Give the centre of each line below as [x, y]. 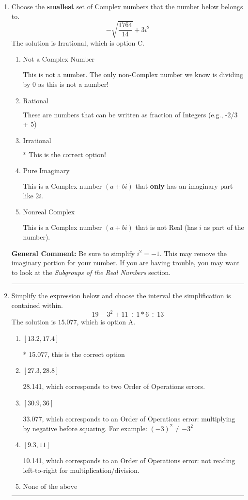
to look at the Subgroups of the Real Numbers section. [91, 272]
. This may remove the [193, 253]
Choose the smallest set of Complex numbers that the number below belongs [127, 6]
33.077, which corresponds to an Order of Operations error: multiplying [129, 418]
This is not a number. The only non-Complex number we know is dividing [133, 74]
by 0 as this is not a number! [66, 84]
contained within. [37, 305]
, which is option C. [115, 42]
